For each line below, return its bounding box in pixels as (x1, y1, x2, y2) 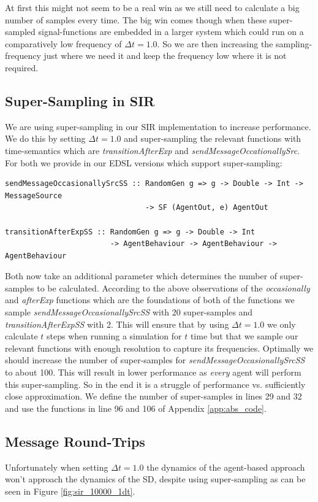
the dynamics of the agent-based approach (146, 460, 305, 473)
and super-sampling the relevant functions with (124, 132, 301, 145)
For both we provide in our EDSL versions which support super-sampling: (5, 156, 282, 169)
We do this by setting (5, 132, 86, 145)
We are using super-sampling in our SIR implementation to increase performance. (5, 120, 311, 133)
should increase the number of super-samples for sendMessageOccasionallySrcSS (5, 353, 305, 366)
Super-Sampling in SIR (5, 91, 155, 110)
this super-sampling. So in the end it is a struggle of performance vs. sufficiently (5, 377, 306, 390)
